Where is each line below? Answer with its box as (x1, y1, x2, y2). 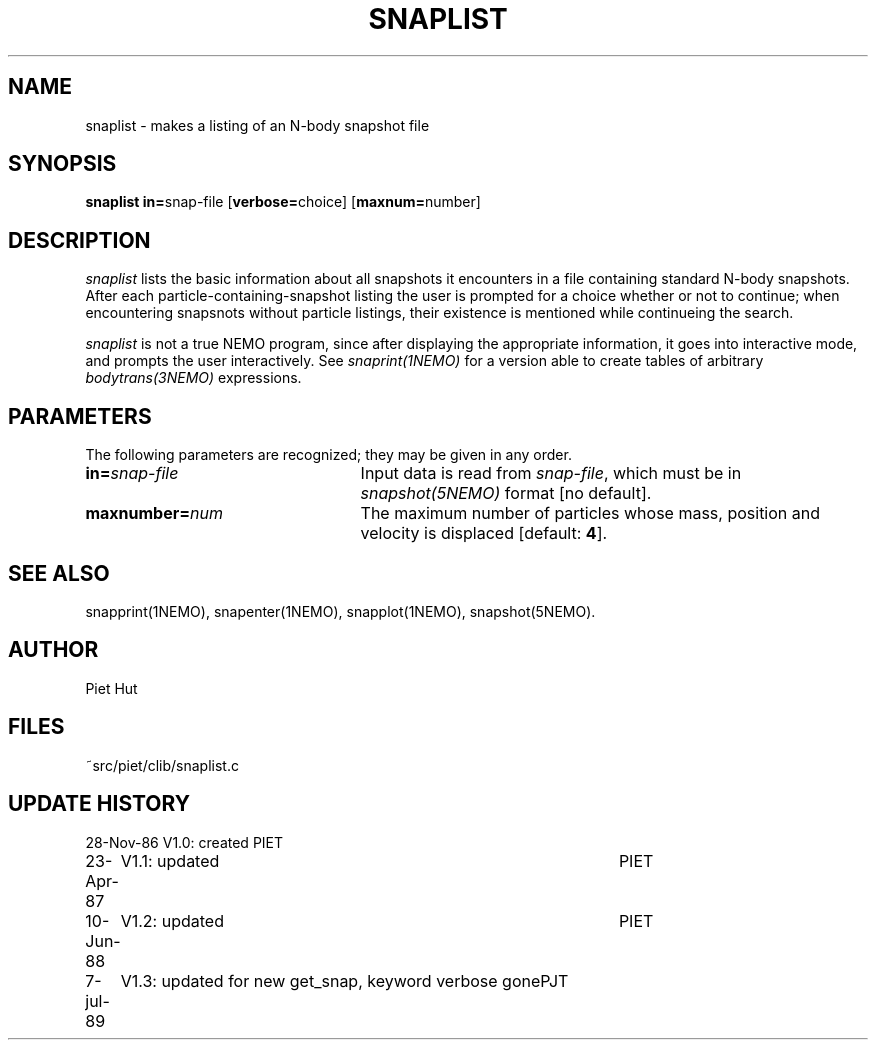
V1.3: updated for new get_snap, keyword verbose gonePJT (120, 970, 569, 991)
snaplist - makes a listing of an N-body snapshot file (85, 116, 430, 134)
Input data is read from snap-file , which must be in (360, 463, 742, 484)
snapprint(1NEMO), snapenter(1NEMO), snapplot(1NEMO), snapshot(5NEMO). (85, 602, 596, 620)
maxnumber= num (85, 503, 224, 524)
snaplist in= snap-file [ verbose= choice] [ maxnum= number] (85, 193, 481, 211)
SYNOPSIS (8, 151, 117, 177)
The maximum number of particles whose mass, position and (360, 503, 821, 524)
